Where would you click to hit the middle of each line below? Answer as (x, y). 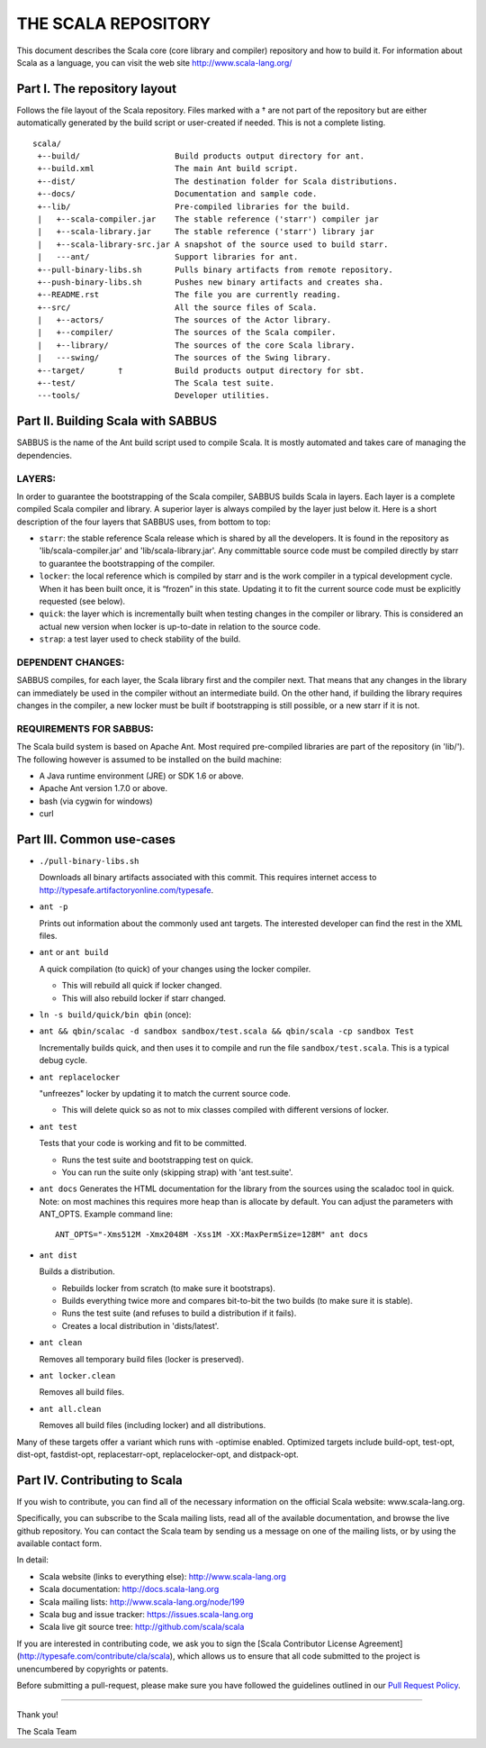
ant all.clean (70, 1409)
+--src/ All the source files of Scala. (177, 307)
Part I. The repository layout (97, 89)
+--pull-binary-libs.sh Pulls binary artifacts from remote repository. (215, 269)
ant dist (58, 1255)
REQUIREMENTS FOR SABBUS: (85, 728)
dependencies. (44, 455)
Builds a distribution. (77, 1271)
